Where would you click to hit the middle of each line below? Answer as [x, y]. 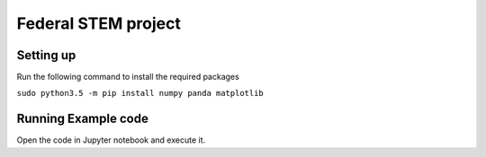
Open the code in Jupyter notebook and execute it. [111, 140]
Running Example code [82, 119]
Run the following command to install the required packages [128, 77]
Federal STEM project [99, 23]
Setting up [46, 55]
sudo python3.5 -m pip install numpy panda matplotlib [140, 93]
